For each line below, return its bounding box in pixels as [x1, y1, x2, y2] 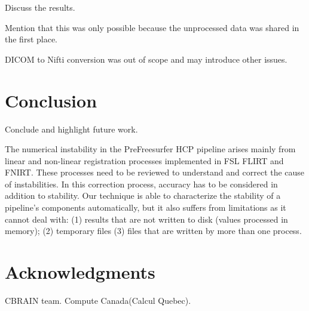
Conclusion [5, 88, 97, 112]
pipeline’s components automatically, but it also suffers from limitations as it [5, 201, 286, 214]
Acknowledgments [5, 260, 155, 284]
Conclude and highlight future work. [5, 122, 138, 135]
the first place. [5, 33, 58, 45]
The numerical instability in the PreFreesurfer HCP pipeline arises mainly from [5, 143, 296, 155]
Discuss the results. [5, 1, 75, 13]
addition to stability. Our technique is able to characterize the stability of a [5, 189, 281, 202]
